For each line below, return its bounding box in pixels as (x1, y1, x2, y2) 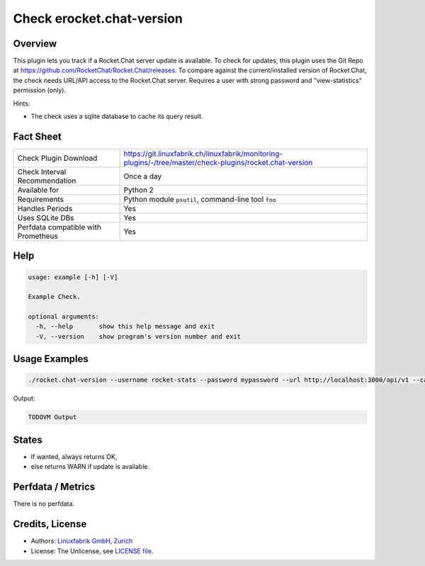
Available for (17, 185, 59, 195)
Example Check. (28, 293, 81, 301)
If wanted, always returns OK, (30, 452, 118, 460)
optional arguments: (28, 312, 99, 321)
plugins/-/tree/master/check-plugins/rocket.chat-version (123, 157, 313, 167)
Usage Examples (13, 353, 89, 365)
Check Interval (17, 166, 67, 176)
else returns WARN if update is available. (30, 463, 150, 471)
